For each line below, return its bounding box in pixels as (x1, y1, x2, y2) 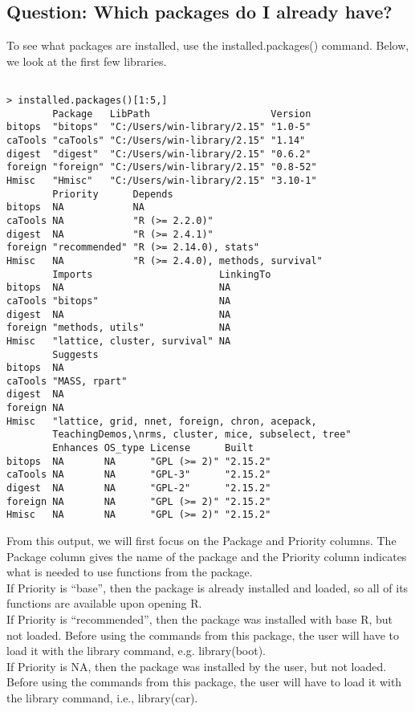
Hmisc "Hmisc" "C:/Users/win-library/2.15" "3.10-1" (6, 174, 317, 186)
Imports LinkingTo (52, 268, 271, 280)
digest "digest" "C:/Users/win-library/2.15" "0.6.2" (6, 148, 311, 160)
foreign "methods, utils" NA (6, 322, 231, 334)
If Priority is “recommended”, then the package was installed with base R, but (6, 611, 393, 628)
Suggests (52, 348, 99, 360)
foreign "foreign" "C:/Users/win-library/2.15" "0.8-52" (6, 161, 317, 173)
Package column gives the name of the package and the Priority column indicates (6, 547, 407, 564)
